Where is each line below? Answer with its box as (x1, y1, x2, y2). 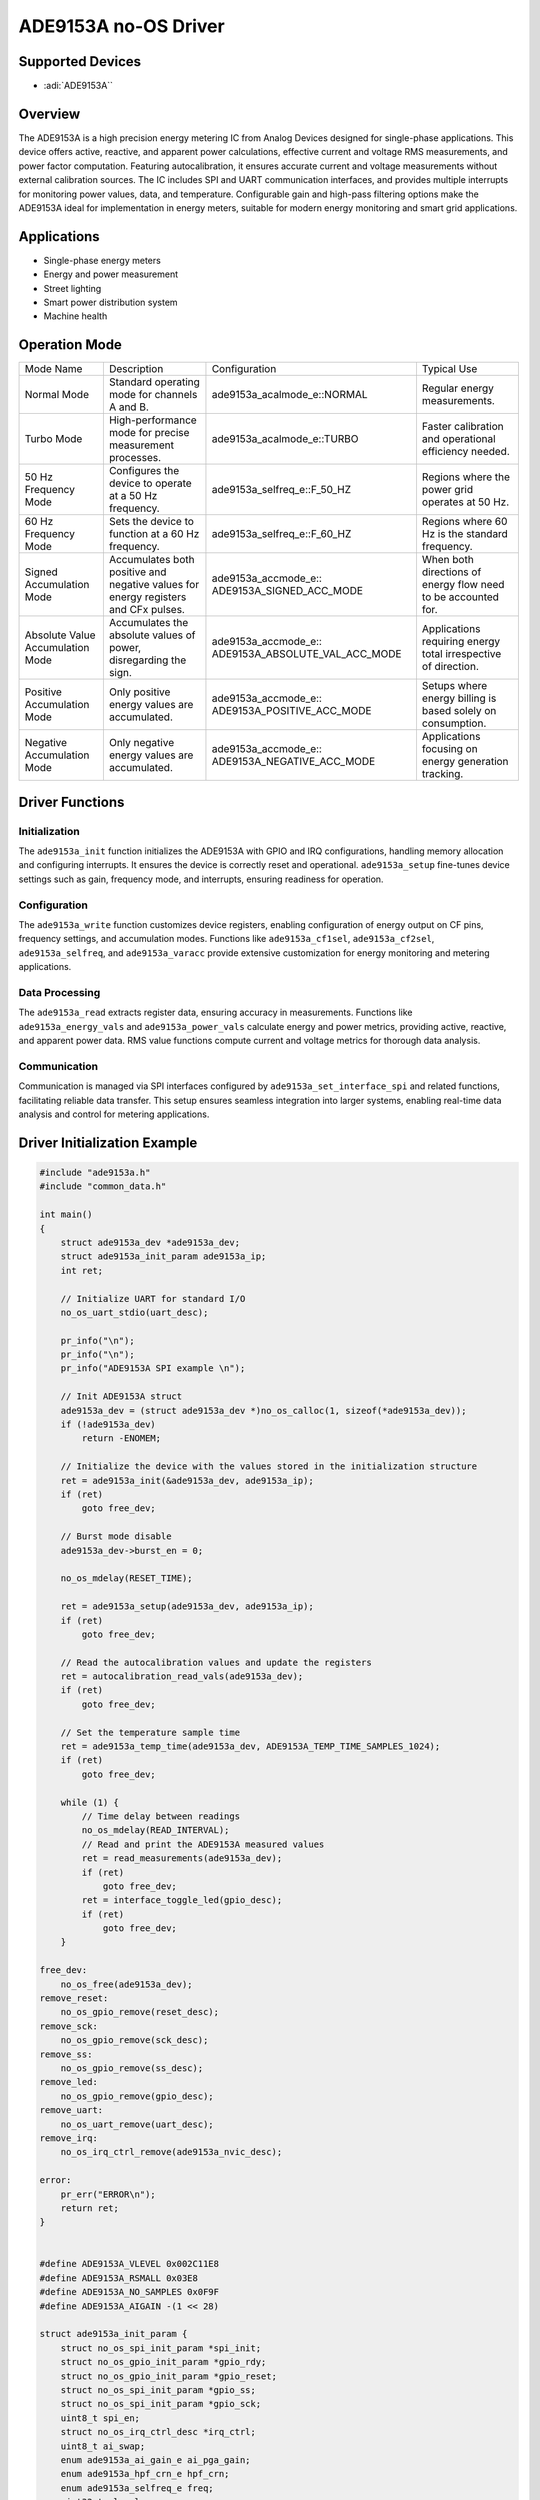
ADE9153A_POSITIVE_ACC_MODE (211, 704, 372, 718)
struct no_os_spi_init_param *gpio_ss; (60, 2384, 257, 2395)
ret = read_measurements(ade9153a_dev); (81, 1853, 283, 1864)
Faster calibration (421, 420, 504, 434)
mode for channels (108, 388, 198, 402)
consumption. (421, 716, 487, 730)
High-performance (108, 413, 197, 427)
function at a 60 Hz (108, 527, 200, 541)
